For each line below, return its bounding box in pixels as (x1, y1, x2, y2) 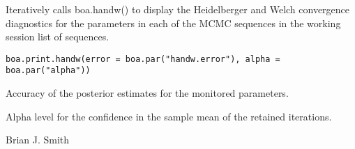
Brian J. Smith (6, 132, 70, 147)
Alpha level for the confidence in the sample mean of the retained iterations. (6, 109, 332, 123)
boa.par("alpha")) (6, 65, 91, 76)
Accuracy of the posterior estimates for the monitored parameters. (6, 86, 289, 100)
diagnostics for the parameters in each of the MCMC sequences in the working (6, 15, 341, 30)
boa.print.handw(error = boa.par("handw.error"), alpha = (6, 54, 280, 64)
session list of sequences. (6, 29, 109, 44)
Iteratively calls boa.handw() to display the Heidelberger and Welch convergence (6, 2, 350, 16)
